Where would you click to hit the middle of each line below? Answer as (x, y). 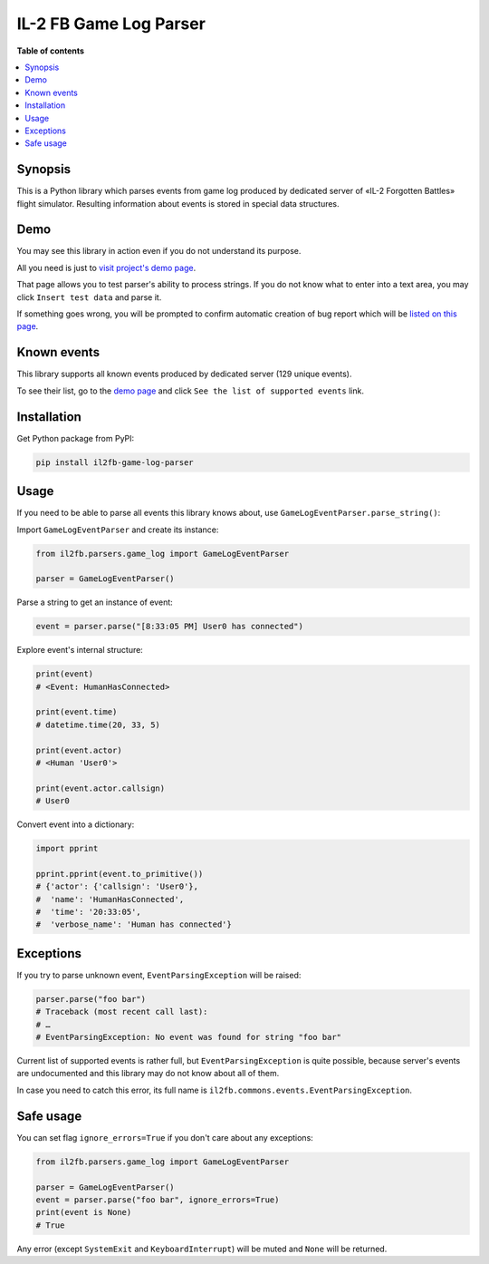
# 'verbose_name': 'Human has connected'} (134, 924)
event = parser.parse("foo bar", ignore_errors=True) (158, 1200)
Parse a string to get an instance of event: (95, 602)
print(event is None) (84, 1212)
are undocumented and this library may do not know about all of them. (148, 1074)
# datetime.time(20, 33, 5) (98, 724)
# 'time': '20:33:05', (89, 912)
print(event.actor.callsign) (101, 788)
